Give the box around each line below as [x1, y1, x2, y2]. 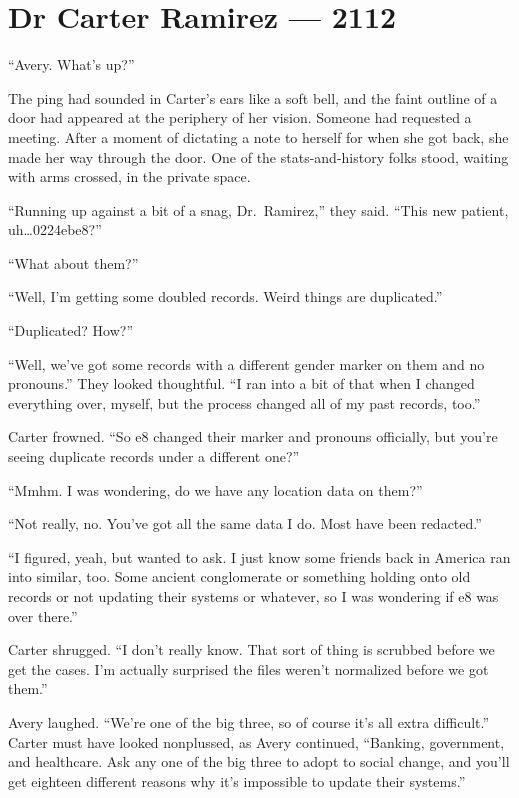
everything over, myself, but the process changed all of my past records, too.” [8, 392, 481, 413]
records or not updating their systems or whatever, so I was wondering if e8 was [8, 586, 499, 606]
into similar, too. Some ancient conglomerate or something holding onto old [8, 566, 471, 587]
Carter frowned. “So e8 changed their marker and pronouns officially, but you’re [8, 426, 498, 447]
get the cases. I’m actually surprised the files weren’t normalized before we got [8, 658, 489, 679]
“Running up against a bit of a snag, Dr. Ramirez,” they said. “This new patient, [8, 199, 509, 220]
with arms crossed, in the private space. [8, 166, 251, 187]
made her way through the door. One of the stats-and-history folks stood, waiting [8, 146, 509, 167]
